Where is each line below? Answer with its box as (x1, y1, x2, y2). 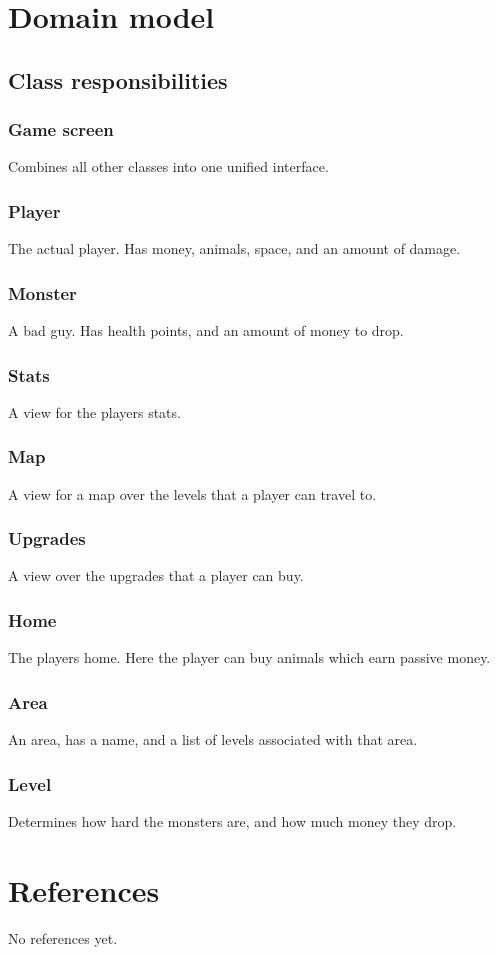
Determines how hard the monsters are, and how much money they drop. (8, 810, 457, 831)
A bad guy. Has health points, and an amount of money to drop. (8, 320, 404, 340)
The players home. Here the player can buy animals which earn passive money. (8, 647, 491, 668)
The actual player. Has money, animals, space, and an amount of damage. (8, 238, 461, 259)
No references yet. (8, 927, 118, 948)
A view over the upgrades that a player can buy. (8, 565, 304, 586)
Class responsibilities (8, 64, 228, 95)
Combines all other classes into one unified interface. (8, 156, 329, 177)
